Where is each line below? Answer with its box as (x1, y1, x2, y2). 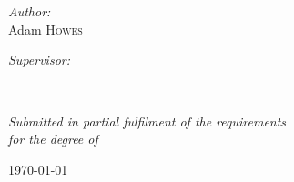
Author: (8, 2, 51, 21)
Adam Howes (8, 19, 83, 38)
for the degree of (8, 129, 98, 148)
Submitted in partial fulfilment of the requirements (8, 111, 287, 130)
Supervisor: (8, 50, 70, 69)
